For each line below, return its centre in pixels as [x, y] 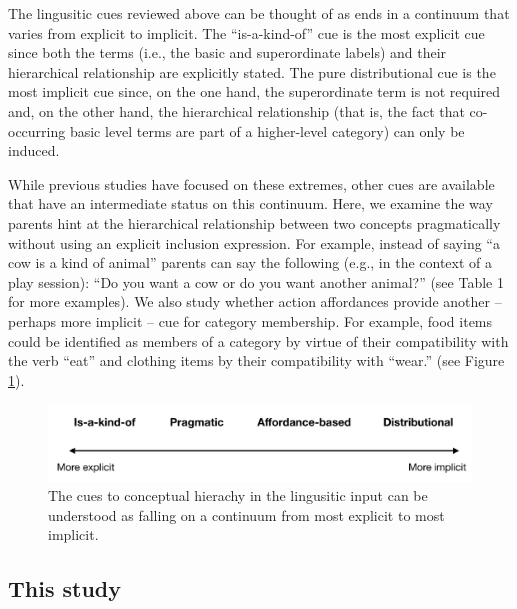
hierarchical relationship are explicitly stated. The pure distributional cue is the [252, 71]
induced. [34, 150]
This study [65, 588]
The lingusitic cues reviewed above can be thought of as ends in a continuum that [259, 13]
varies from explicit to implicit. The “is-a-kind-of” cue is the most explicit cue [246, 32]
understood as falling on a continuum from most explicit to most [246, 514]
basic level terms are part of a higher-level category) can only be [267, 130]
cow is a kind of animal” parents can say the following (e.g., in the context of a [250, 262]
